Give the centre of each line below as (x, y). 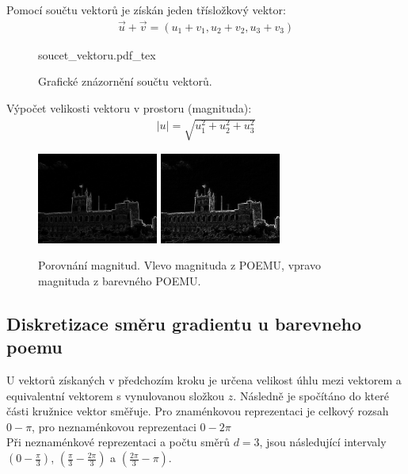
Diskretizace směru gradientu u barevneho (184, 323)
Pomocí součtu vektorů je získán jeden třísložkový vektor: (146, 10)
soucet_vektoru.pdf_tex (97, 54)
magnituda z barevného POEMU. (120, 280)
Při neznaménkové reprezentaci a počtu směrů (118, 442)
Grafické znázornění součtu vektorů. (125, 81)
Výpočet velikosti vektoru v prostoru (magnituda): (129, 108)
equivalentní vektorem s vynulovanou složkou (116, 395)
